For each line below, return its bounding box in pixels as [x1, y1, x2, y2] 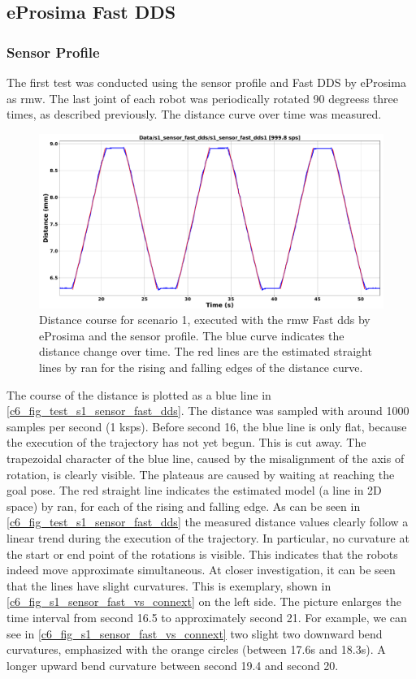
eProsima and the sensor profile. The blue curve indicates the [39, 327, 344, 344]
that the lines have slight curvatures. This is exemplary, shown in [6, 577, 331, 594]
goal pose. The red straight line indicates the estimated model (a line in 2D [6, 482, 382, 499]
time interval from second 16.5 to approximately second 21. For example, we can [6, 608, 407, 625]
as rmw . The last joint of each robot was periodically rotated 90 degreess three [6, 89, 399, 106]
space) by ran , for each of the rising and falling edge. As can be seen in [6, 497, 361, 514]
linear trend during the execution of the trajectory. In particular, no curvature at [6, 529, 409, 546]
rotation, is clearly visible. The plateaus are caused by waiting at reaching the [6, 465, 395, 482]
